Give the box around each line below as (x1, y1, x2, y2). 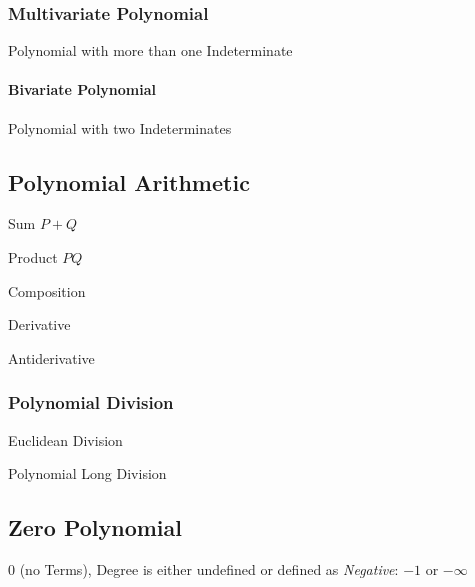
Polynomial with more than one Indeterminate (8, 40, 293, 61)
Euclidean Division (8, 429, 123, 450)
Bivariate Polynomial (8, 79, 157, 100)
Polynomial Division (8, 390, 174, 415)
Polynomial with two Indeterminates (8, 117, 232, 138)
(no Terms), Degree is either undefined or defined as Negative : (19, 558, 399, 579)
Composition (8, 280, 86, 301)
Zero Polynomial (8, 512, 183, 543)
